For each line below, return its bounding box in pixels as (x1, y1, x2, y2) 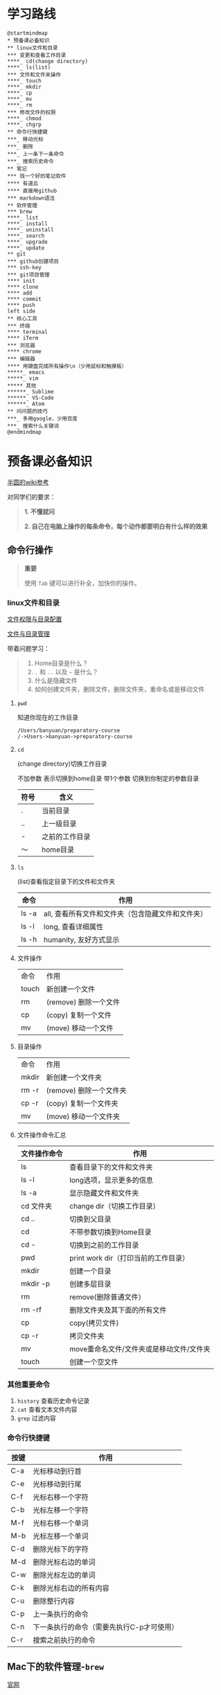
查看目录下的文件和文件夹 (69, 1162, 153, 1172)
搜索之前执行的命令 (33, 1635, 96, 1644)
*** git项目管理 (7, 271, 50, 278)
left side (7, 308, 36, 315)
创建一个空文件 (69, 1357, 118, 1367)
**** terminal (7, 328, 48, 335)
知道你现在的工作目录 (17, 713, 78, 721)
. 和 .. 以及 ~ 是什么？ (34, 667, 98, 676)
